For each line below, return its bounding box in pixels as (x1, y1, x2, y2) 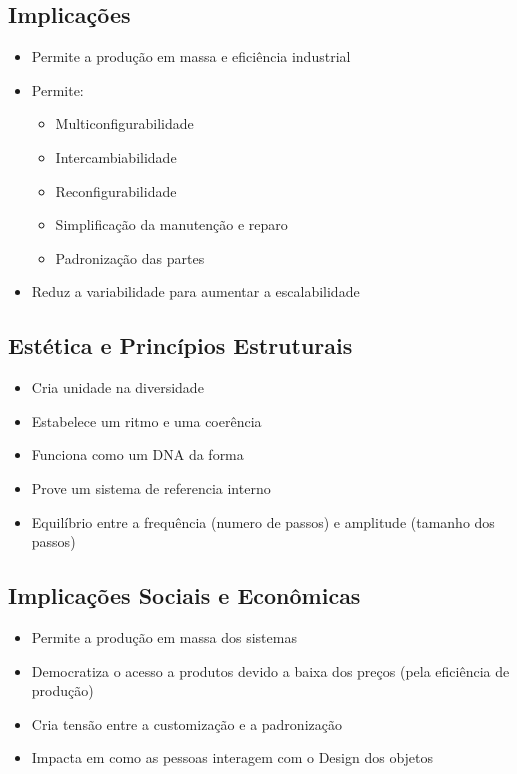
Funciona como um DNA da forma (31, 444, 244, 465)
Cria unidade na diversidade (31, 377, 204, 398)
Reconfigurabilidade (55, 180, 177, 201)
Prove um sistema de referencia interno (31, 477, 271, 498)
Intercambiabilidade (55, 146, 177, 167)
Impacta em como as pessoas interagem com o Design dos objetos (31, 747, 434, 768)
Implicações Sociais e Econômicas (8, 580, 361, 611)
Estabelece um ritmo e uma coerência (31, 410, 262, 431)
